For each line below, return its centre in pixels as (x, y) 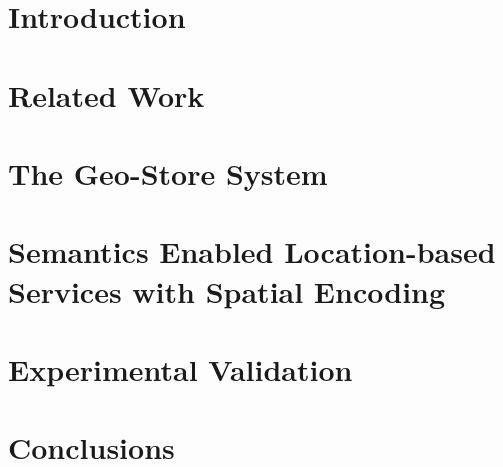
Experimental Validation (180, 368)
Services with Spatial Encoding (227, 290)
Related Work (106, 94)
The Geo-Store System (168, 172)
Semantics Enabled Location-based (252, 251)
